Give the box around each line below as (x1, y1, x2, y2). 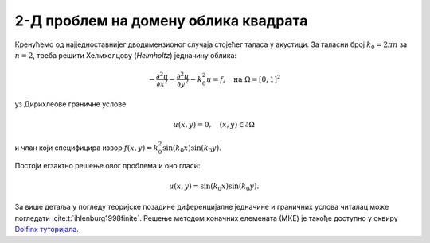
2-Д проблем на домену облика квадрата (14, 12, 308, 29)
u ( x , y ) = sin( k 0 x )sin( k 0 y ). (168, 181, 260, 192)
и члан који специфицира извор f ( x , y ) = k (14, 143, 158, 152)
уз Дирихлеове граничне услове (14, 99, 127, 109)
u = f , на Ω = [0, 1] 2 (205, 74, 281, 83)
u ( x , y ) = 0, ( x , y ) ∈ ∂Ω (173, 120, 255, 129)
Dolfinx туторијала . (14, 225, 79, 234)
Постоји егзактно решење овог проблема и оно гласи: (14, 160, 201, 170)
